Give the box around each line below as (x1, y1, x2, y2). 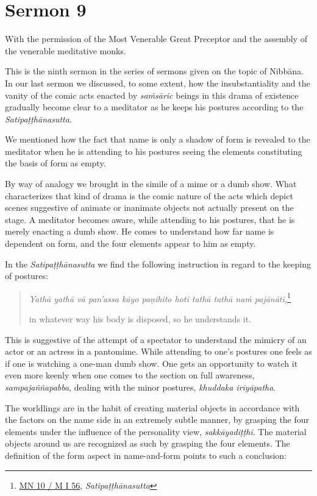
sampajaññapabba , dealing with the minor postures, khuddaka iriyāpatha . (5, 381, 276, 394)
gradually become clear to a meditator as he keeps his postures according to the (5, 101, 304, 113)
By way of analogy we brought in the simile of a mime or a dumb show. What (5, 177, 297, 190)
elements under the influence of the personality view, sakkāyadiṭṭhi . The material (5, 425, 307, 438)
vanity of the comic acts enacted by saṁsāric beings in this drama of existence (5, 88, 299, 101)
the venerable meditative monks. (5, 44, 126, 57)
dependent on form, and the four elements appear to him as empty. (5, 237, 256, 250)
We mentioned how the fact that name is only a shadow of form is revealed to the (5, 133, 310, 146)
